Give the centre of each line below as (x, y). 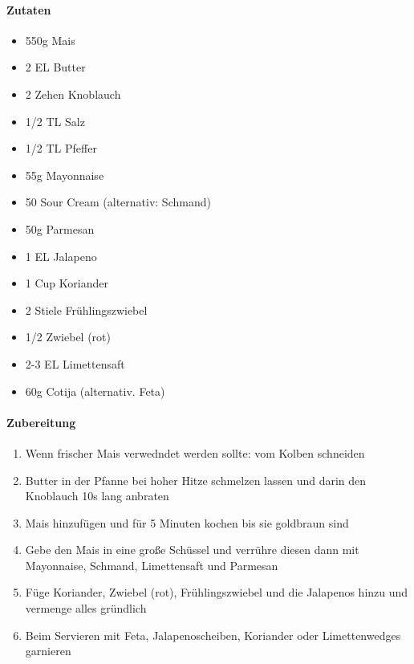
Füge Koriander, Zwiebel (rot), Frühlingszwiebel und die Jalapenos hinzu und (217, 592)
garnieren (48, 651)
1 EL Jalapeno (61, 256)
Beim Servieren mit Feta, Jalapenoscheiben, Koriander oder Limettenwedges (213, 635)
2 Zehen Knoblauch (73, 94)
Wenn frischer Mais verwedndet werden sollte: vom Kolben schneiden (195, 452)
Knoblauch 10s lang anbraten (97, 496)
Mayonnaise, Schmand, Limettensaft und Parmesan (152, 565)
